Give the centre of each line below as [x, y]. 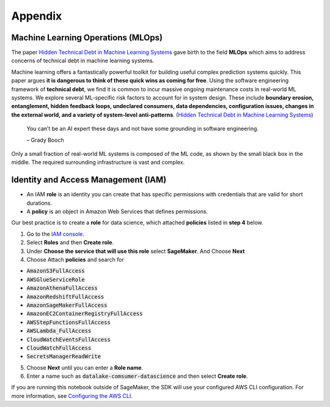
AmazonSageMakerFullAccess [67, 305]
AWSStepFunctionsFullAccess [69, 322]
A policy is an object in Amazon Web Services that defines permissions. [117, 211]
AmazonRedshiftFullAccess [65, 297]
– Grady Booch [45, 140]
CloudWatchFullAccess [59, 348]
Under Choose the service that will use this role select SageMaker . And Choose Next [136, 251]
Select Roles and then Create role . [70, 243]
